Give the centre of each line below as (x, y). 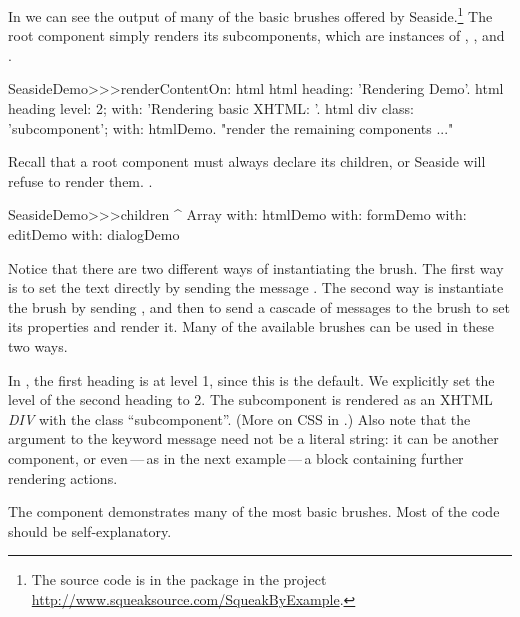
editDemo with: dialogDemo (94, 234)
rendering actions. (63, 477)
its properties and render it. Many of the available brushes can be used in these (251, 326)
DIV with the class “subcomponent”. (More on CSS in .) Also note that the (239, 418)
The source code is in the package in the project (179, 579)
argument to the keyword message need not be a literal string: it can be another (253, 438)
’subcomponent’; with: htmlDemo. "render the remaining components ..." (231, 127)
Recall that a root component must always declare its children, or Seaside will (247, 161)
